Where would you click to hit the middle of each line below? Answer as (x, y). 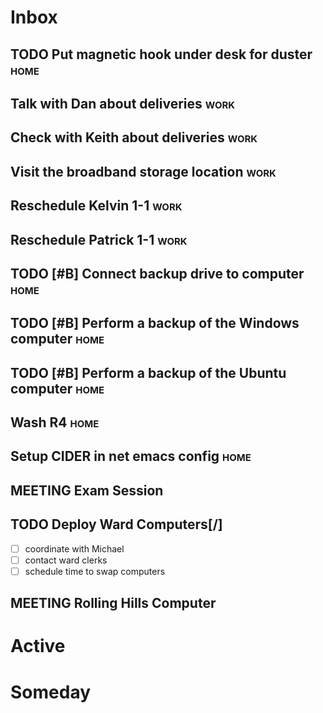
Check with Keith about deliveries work (134, 137)
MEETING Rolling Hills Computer (113, 603)
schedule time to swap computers (95, 571)
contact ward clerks (66, 560)
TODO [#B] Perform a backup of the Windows (155, 323)
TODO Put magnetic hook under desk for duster (161, 54)
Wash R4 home (55, 422)
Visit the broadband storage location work (143, 171)
